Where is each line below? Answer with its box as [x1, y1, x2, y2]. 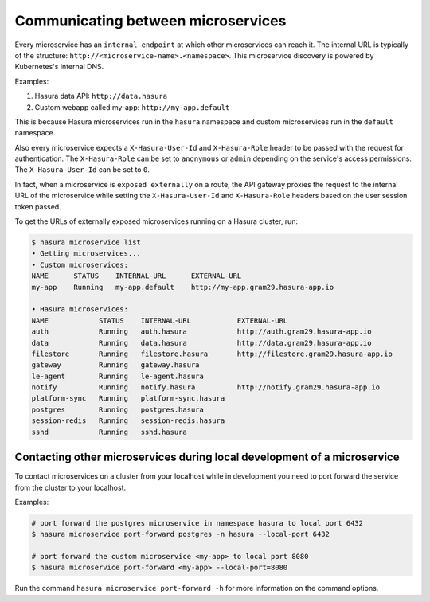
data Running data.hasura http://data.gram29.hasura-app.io [31, 338, 372, 347]
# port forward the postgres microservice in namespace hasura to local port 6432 [31, 518, 364, 527]
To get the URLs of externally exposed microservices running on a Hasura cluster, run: [14, 217, 299, 226]
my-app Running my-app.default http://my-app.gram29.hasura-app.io [31, 283, 334, 291]
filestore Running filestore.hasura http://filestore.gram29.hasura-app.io [31, 349, 393, 358]
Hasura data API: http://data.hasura [34, 92, 167, 101]
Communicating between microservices [14, 12, 287, 29]
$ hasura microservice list [31, 238, 141, 247]
